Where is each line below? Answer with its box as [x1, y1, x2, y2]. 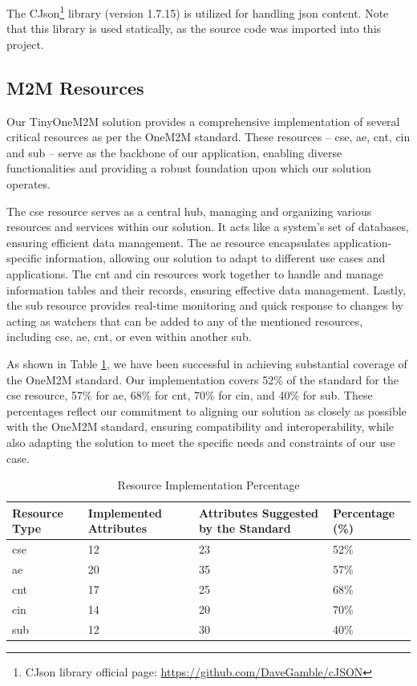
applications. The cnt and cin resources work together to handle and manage [6, 265, 383, 282]
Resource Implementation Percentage [117, 477, 300, 493]
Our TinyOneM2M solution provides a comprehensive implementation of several [6, 112, 400, 129]
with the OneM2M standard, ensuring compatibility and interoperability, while [6, 418, 395, 435]
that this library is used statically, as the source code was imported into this [6, 20, 382, 37]
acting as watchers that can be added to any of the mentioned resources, [6, 312, 363, 329]
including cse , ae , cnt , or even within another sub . [6, 328, 252, 345]
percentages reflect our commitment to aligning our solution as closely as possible [6, 402, 407, 419]
